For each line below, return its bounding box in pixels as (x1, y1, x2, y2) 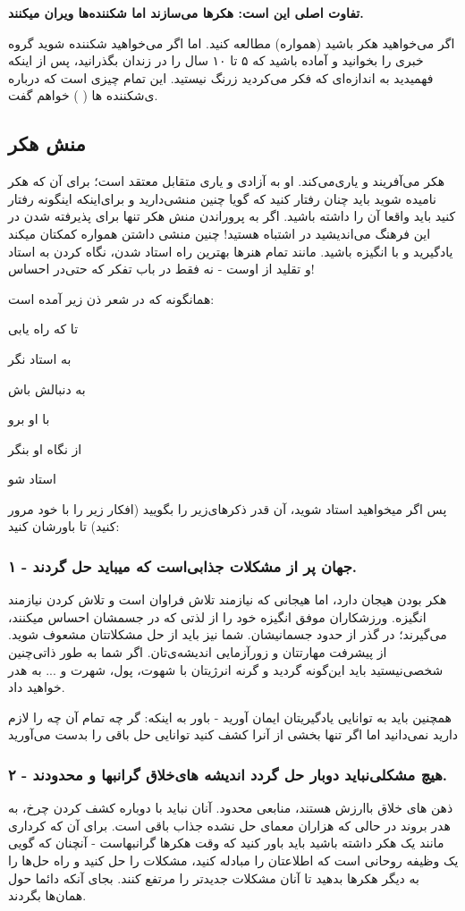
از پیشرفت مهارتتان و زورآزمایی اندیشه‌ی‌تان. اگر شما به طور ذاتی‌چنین (8, 643, 387, 662)
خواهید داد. (8, 678, 65, 696)
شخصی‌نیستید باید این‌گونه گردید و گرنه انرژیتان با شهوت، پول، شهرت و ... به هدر (8, 660, 444, 679)
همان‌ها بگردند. (8, 886, 87, 905)
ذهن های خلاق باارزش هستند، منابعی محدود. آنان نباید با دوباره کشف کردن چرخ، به (8, 798, 453, 817)
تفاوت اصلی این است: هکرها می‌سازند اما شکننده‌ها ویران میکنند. (8, 4, 364, 21)
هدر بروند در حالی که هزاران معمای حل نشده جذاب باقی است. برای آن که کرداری (8, 815, 451, 834)
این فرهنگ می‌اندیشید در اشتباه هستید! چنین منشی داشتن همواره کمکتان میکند (8, 224, 431, 242)
